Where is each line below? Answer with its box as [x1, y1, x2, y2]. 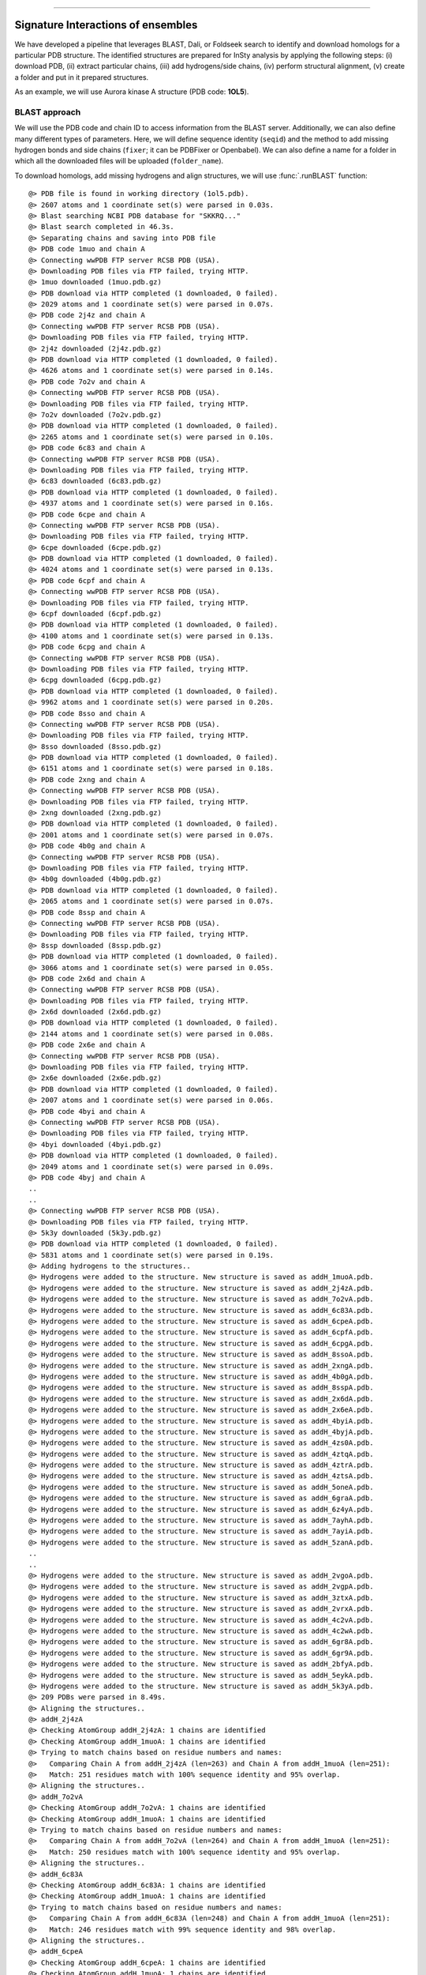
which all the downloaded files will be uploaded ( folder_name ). [14, 156, 224, 166]
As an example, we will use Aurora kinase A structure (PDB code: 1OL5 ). [14, 87, 249, 96]
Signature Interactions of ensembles [14, 18, 198, 32]
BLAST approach [14, 107, 81, 118]
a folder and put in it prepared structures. [14, 72, 149, 82]
